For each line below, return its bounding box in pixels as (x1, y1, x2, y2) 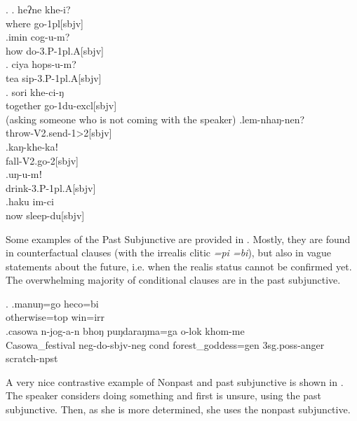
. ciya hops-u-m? (6, 57, 76, 71)
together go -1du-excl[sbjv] (6, 98, 117, 113)
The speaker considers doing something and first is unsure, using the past (6, 388, 322, 403)
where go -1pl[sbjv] (6, 15, 83, 30)
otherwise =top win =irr (6, 310, 105, 324)
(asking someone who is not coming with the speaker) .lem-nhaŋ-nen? (6, 111, 305, 126)
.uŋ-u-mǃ (6, 167, 43, 181)
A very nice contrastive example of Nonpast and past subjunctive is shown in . (6, 374, 344, 389)
